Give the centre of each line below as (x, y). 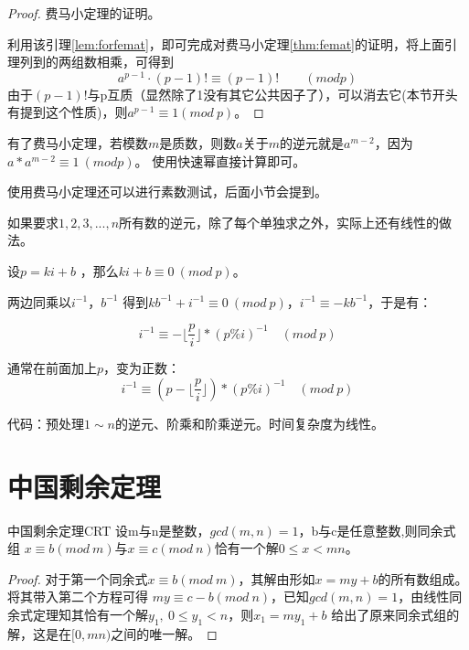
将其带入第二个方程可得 (78, 597)
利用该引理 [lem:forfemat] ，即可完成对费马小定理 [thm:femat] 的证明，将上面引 (233, 43)
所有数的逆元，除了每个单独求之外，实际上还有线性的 (279, 222)
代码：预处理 (46, 423)
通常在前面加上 (52, 368)
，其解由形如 (277, 578)
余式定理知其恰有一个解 (78, 614)
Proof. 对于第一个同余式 (78, 578)
